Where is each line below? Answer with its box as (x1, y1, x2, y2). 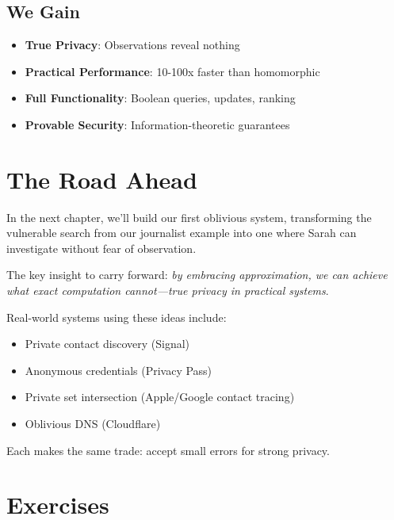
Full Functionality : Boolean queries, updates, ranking (25, 90, 296, 106)
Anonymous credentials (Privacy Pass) (25, 361, 212, 378)
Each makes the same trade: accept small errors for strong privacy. (6, 442, 330, 458)
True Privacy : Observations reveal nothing (25, 36, 240, 53)
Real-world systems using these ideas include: (6, 308, 227, 325)
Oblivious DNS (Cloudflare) (25, 415, 161, 432)
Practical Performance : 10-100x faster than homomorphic (25, 63, 320, 79)
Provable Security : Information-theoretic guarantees (25, 116, 290, 132)
